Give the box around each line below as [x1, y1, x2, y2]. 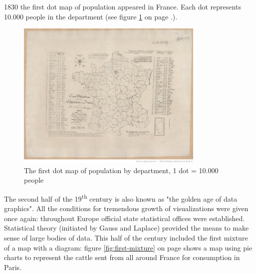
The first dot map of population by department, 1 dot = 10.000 [24, 165, 219, 175]
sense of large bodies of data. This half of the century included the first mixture [4, 232, 248, 243]
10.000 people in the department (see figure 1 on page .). [4, 11, 178, 21]
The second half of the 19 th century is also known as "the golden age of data [4, 192, 238, 204]
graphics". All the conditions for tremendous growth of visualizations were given [4, 203, 249, 214]
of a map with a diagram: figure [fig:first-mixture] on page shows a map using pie [4, 242, 253, 253]
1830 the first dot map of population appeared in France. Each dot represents [4, 1, 241, 11]
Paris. [4, 262, 21, 272]
